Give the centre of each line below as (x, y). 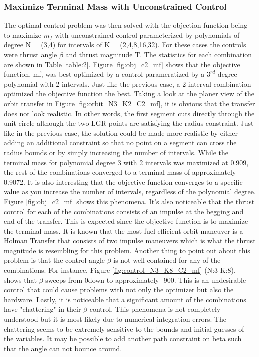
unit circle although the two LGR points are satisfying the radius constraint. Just (129, 123)
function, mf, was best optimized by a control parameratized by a (104, 74)
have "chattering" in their (43, 309)
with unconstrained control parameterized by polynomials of (147, 35)
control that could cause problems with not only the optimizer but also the (119, 290)
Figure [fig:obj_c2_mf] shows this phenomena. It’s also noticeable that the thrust (129, 201)
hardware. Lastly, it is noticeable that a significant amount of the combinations (125, 299)
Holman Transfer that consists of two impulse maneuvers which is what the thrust (130, 241)
